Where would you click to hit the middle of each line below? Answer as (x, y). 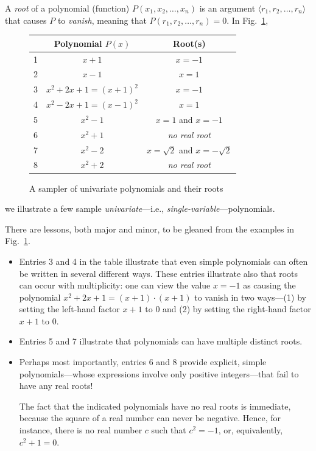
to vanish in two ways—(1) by (250, 297)
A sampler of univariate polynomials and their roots (126, 188)
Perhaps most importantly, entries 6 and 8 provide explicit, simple (143, 362)
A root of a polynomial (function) (67, 8)
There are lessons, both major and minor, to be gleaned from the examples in (149, 229)
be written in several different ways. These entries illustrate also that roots (159, 273)
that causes (26, 20)
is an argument (227, 8)
